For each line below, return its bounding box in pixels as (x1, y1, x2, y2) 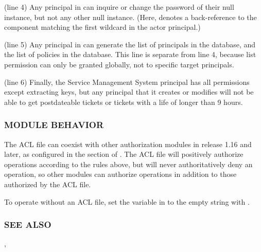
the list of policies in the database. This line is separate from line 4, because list (4, 49, 256, 60)
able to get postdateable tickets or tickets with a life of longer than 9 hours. (4, 96, 243, 107)
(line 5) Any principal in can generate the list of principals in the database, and (4, 39, 256, 49)
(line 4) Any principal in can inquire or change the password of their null (4, 2, 234, 12)
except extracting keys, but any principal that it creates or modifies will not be (4, 86, 254, 97)
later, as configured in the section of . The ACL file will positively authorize (4, 149, 243, 159)
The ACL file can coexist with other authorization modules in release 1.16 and (4, 138, 252, 149)
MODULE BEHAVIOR (4, 118, 104, 131)
